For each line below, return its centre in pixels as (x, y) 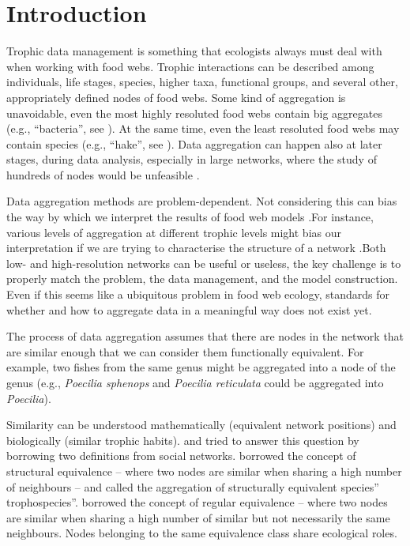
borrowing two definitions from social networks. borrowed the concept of (181, 456)
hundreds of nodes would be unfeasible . (103, 174)
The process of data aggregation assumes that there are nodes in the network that (205, 336)
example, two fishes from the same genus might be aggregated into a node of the (201, 367)
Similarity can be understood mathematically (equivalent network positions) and (201, 425)
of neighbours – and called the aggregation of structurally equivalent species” (193, 486)
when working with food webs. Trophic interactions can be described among (190, 66)
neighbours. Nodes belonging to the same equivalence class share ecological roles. (202, 533)
